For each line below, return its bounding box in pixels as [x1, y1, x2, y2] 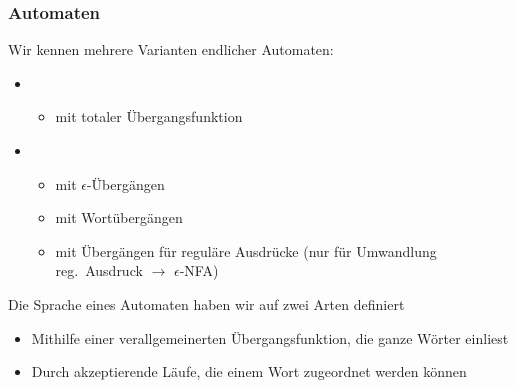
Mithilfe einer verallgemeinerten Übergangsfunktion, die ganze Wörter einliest [31, 327, 509, 348]
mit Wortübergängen [55, 207, 183, 228]
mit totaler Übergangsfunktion [55, 106, 243, 127]
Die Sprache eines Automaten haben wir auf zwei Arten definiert [8, 293, 405, 314]
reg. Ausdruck [55, 260, 143, 281]
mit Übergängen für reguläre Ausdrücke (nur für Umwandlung [55, 240, 437, 261]
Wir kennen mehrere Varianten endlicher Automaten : [8, 39, 334, 60]
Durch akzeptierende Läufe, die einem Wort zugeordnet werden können [31, 361, 467, 382]
